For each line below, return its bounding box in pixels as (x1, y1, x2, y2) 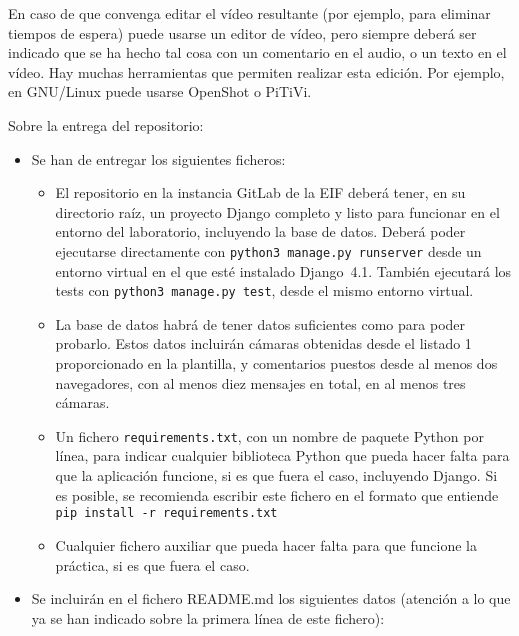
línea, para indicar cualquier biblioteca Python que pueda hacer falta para (55, 445, 510, 466)
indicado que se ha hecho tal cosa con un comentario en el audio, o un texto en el (8, 42, 507, 63)
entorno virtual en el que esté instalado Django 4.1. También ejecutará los (55, 260, 512, 281)
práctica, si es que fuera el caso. (55, 554, 250, 575)
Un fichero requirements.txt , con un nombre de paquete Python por (55, 425, 484, 446)
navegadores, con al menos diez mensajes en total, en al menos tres (55, 372, 466, 393)
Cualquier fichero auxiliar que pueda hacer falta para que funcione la (55, 534, 478, 555)
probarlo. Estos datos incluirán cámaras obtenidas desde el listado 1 (55, 333, 472, 354)
